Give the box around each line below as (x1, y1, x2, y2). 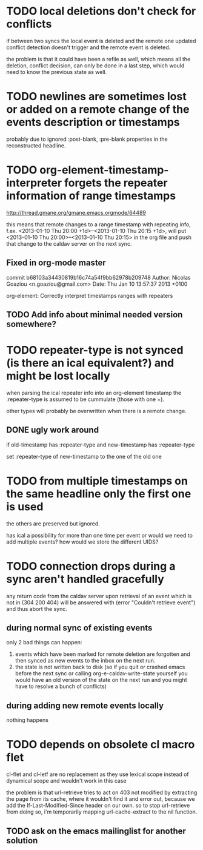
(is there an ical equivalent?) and (6, 356, 175, 370)
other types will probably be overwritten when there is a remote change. (6, 407, 187, 414)
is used (6, 499, 44, 513)
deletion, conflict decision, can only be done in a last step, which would (6, 62, 185, 69)
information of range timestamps (6, 189, 176, 203)
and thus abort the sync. (6, 605, 68, 612)
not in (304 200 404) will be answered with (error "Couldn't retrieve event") (6, 599, 196, 606)
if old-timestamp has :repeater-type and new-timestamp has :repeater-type (6, 441, 195, 448)
